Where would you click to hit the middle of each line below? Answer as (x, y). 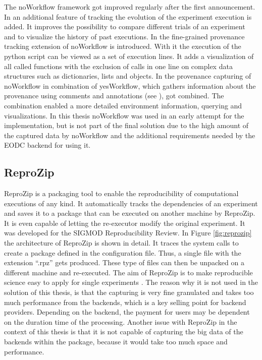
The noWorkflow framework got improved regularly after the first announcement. (130, 7)
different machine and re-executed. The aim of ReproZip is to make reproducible (128, 272)
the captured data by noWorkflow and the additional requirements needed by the (130, 135)
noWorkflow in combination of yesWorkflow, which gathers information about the (130, 85)
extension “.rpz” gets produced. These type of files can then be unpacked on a (124, 262)
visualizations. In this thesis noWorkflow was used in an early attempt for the (124, 115)
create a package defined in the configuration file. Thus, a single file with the (123, 252)
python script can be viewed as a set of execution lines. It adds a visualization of (129, 56)
